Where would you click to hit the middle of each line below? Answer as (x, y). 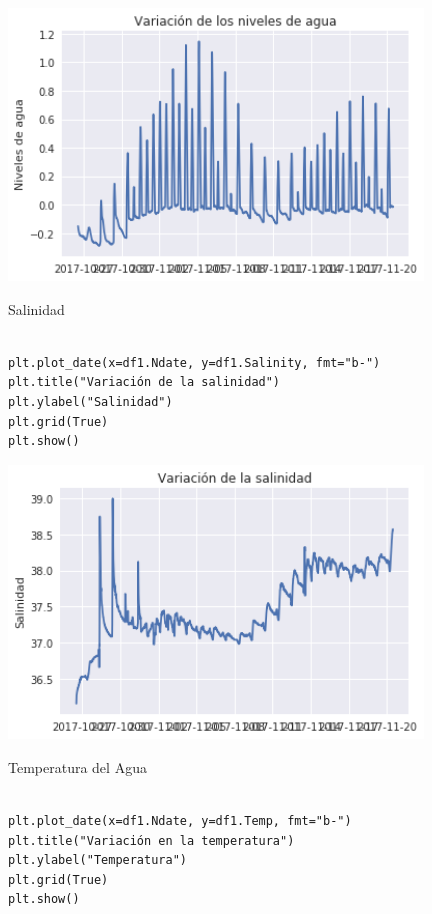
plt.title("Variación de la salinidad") (144, 382)
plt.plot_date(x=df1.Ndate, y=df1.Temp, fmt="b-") (180, 820)
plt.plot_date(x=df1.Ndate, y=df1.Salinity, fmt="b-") (194, 362)
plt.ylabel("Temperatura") (97, 860)
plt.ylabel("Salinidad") (90, 401)
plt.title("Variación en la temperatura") (151, 840)
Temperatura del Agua (77, 766)
